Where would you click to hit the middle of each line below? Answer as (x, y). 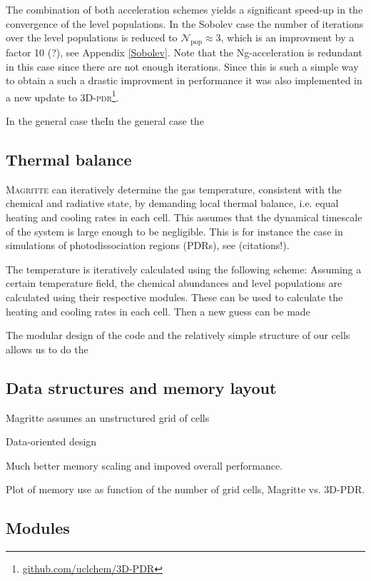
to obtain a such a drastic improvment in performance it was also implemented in (184, 80)
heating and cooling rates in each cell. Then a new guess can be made (158, 311)
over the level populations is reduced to (92, 37)
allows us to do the (47, 349)
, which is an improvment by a (288, 37)
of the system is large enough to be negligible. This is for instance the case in (174, 231)
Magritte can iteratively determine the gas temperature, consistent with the (174, 189)
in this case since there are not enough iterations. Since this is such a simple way (182, 66)
